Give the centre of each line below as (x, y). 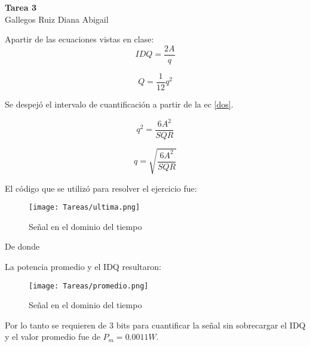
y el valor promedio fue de (53, 337)
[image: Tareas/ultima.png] (85, 208)
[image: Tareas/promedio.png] (89, 286)
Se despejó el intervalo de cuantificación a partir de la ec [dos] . (119, 104)
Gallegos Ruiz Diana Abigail (57, 19)
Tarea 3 (21, 7)
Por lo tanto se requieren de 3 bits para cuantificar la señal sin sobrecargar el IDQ (155, 325)
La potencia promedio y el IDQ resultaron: (83, 267)
